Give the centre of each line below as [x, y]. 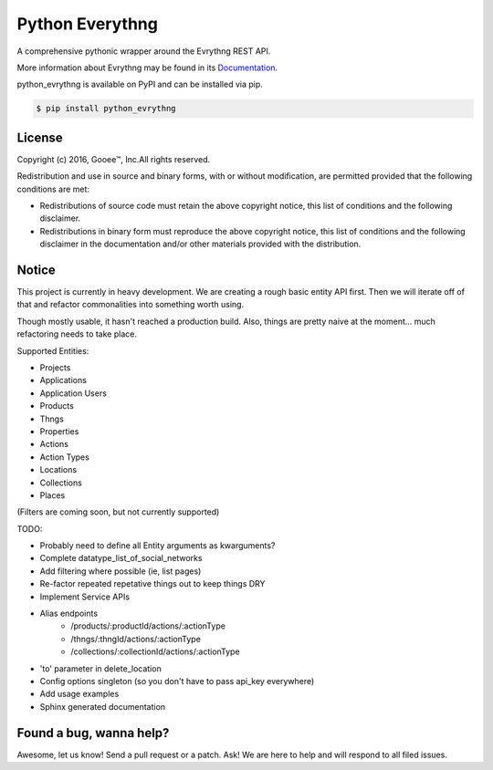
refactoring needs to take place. [77, 334]
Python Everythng [88, 24]
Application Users [73, 393]
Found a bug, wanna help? [93, 733]
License [40, 137]
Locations [58, 470]
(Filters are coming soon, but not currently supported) [118, 512]
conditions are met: [53, 189]
